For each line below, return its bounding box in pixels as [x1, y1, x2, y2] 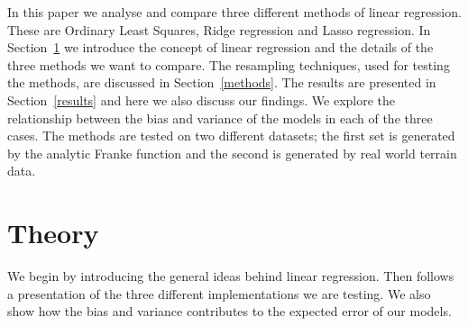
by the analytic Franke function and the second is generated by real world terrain [7, 143, 457, 162]
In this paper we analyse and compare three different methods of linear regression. [7, 3, 462, 21]
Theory [7, 214, 99, 251]
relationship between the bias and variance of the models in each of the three [7, 108, 433, 127]
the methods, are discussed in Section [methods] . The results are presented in [7, 73, 436, 92]
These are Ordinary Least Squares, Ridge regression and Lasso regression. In [7, 20, 431, 39]
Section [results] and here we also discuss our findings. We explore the [7, 90, 396, 109]
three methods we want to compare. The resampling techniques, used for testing [7, 55, 450, 74]
